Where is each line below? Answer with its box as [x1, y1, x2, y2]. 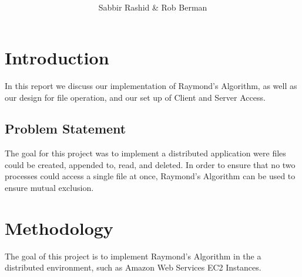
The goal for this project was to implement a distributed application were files [5, 147, 286, 159]
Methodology [5, 216, 113, 240]
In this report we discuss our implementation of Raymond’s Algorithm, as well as [5, 79, 297, 91]
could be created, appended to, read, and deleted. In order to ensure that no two [5, 158, 296, 170]
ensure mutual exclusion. [5, 182, 94, 194]
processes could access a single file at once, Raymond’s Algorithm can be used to [5, 170, 296, 182]
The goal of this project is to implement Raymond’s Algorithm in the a [5, 249, 261, 262]
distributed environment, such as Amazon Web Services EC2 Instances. [5, 261, 261, 273]
